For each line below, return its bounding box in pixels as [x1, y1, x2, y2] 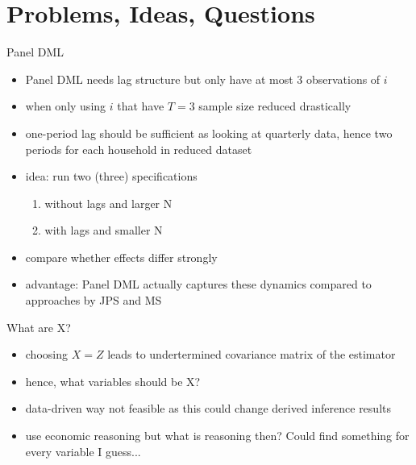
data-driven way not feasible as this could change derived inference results [25, 400, 391, 417]
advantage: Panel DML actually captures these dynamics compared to [25, 276, 372, 293]
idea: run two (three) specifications [25, 168, 198, 185]
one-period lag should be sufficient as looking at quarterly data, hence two [25, 124, 393, 141]
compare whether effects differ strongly [25, 248, 218, 265]
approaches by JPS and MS [25, 292, 162, 309]
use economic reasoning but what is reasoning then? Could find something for [25, 427, 410, 444]
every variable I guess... [25, 442, 141, 459]
